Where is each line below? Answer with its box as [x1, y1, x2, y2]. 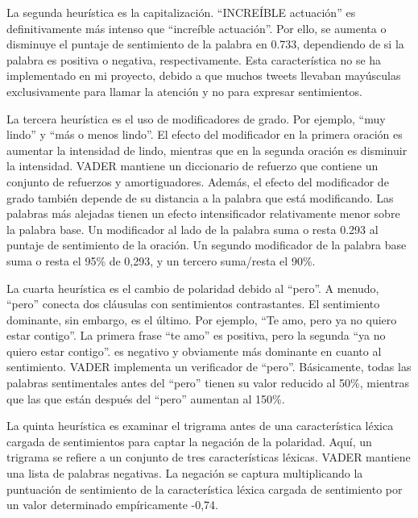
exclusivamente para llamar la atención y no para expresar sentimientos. [6, 82, 362, 99]
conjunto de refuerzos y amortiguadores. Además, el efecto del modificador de [6, 173, 389, 190]
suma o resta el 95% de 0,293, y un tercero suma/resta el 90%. [6, 252, 316, 269]
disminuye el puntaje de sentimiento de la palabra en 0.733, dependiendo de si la [6, 36, 404, 52]
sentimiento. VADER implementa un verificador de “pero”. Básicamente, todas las [6, 358, 412, 375]
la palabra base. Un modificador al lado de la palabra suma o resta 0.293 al [6, 220, 379, 237]
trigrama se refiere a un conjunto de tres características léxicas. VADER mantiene [6, 449, 411, 466]
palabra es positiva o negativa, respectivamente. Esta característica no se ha [6, 51, 382, 68]
